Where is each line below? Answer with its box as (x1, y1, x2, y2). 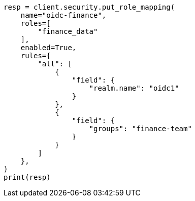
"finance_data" (38, 27, 98, 35)
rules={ (20, 52, 51, 60)
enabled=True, (20, 44, 77, 52)
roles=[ (20, 19, 51, 27)
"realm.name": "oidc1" (89, 84, 179, 92)
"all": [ (38, 60, 72, 68)
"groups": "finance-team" (89, 125, 192, 133)
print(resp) (4, 173, 51, 181)
